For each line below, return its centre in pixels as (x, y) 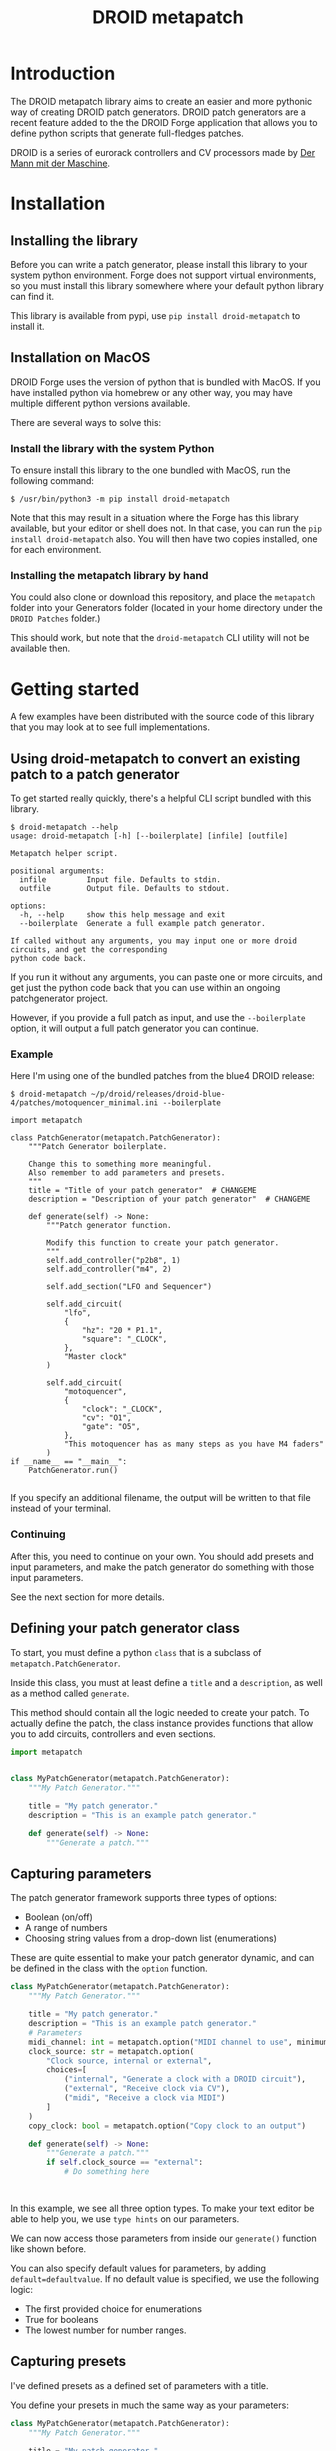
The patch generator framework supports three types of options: (144, 1898)
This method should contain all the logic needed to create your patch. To (160, 1712)
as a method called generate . (70, 1693)
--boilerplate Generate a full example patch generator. (143, 924)
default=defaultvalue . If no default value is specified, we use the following (165, 2279)
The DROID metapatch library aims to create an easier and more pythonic (161, 101)
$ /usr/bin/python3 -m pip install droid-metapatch (120, 499)
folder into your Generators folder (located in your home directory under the (166, 608)
